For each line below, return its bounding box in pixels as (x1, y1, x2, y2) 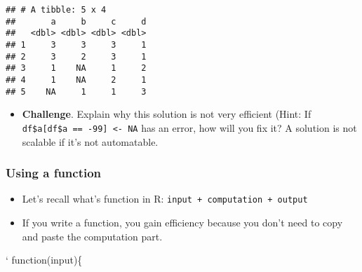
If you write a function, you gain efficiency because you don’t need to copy (22, 215, 343, 229)
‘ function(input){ (6, 252, 83, 267)
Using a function (6, 164, 102, 182)
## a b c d (6, 16, 147, 27)
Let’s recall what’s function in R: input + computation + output (22, 191, 308, 206)
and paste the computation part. (22, 229, 163, 243)
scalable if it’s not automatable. (22, 134, 159, 149)
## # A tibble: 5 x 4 (6, 5, 107, 15)
